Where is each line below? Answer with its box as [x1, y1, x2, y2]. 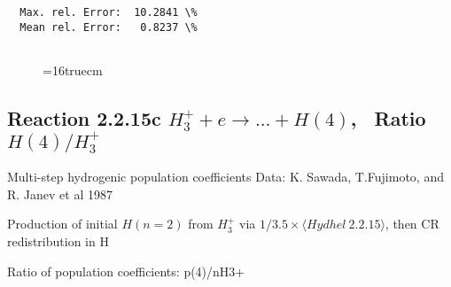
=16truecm [43, 60, 103, 79]
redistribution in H [7, 231, 109, 250]
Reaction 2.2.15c [7, 104, 161, 131]
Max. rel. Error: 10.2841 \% [19, 6, 198, 19]
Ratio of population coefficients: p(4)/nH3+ [7, 261, 245, 280]
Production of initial [7, 214, 118, 233]
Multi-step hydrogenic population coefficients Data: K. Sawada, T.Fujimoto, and [7, 167, 444, 186]
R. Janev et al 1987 [7, 184, 113, 203]
